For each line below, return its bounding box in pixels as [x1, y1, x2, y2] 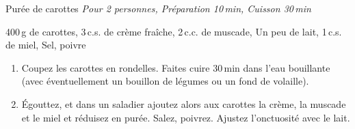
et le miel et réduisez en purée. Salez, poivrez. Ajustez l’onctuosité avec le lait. [21, 110, 350, 124]
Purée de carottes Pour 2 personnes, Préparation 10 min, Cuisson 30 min [5, 1, 311, 15]
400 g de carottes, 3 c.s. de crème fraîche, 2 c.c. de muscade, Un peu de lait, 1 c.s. [5, 24, 342, 38]
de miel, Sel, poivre [5, 38, 86, 52]
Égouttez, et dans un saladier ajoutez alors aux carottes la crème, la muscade [21, 96, 346, 111]
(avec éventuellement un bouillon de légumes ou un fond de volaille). [21, 74, 309, 88]
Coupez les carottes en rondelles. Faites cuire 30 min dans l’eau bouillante [21, 60, 330, 74]
